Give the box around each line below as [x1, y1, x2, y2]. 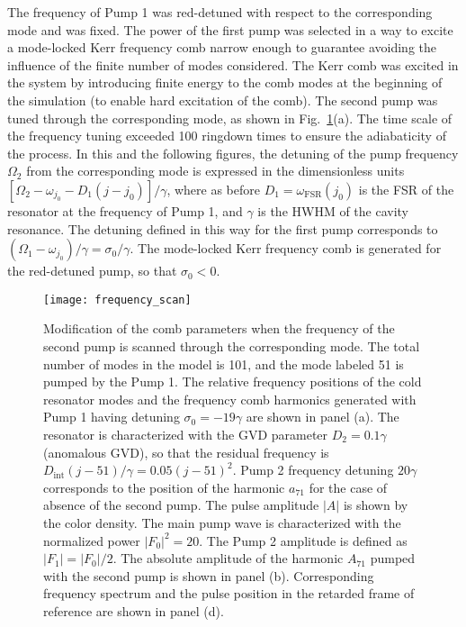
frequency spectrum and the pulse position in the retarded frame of [43, 584, 415, 603]
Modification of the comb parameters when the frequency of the [43, 319, 395, 338]
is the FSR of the [358, 179, 454, 198]
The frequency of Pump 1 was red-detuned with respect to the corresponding [7, 3, 433, 21]
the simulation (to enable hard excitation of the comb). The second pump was [7, 90, 438, 109]
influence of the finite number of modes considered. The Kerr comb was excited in [7, 55, 459, 74]
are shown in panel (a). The [246, 407, 399, 426]
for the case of [309, 477, 388, 496]
